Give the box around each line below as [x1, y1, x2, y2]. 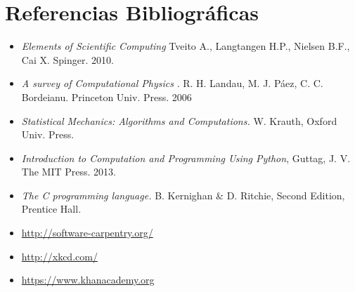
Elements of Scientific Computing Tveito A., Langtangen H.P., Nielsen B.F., [21, 39, 350, 53]
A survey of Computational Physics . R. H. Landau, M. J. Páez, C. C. [21, 76, 323, 91]
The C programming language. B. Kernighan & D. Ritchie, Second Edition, [21, 187, 345, 202]
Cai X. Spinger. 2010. [21, 52, 114, 67]
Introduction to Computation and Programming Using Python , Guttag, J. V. [21, 150, 351, 165]
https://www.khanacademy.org [21, 272, 155, 287]
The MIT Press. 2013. [21, 164, 116, 179]
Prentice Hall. [21, 201, 82, 216]
